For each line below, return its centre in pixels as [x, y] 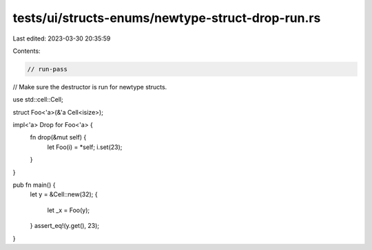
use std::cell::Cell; [38, 100]
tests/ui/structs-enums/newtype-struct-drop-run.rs [167, 18]
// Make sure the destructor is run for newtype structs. [90, 87]
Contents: [27, 51]
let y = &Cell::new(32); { [64, 194]
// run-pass [48, 69]
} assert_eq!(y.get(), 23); [65, 226]
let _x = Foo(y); [69, 210]
